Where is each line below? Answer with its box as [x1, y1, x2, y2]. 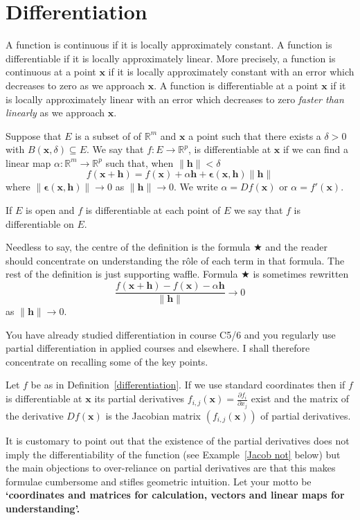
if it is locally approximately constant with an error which [108, 64, 354, 79]
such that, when [105, 155, 174, 170]
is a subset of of [75, 128, 142, 143]
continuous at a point [6, 64, 96, 79]
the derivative [6, 409, 64, 423]
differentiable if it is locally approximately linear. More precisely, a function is [6, 51, 336, 65]
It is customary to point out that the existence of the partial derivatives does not [6, 433, 350, 448]
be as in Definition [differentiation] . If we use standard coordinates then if [30, 377, 345, 392]
